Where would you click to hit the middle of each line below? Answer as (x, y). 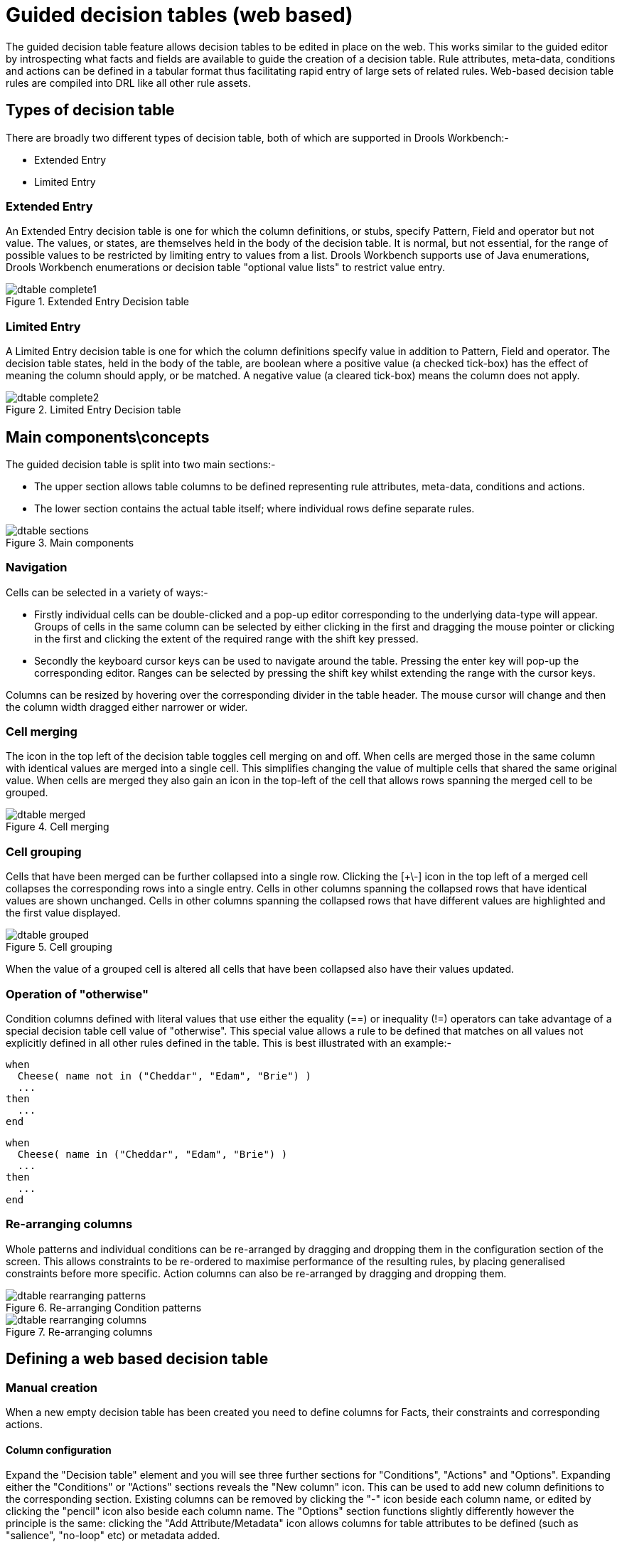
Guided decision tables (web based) (179, 15)
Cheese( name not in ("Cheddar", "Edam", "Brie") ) (164, 1076)
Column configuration (59, 1450)
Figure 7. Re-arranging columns (79, 1331)
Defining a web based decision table (137, 1359)
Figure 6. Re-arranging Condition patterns (104, 1307)
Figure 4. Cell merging (58, 827)
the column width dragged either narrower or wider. (127, 707)
